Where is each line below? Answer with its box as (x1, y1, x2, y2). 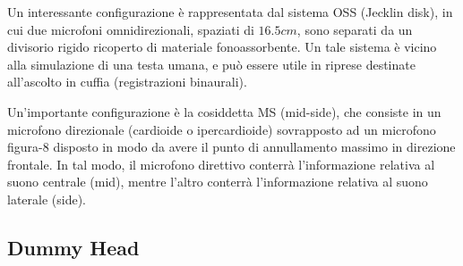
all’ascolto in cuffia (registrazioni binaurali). (7, 72, 247, 91)
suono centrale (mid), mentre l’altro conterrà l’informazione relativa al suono (7, 172, 428, 191)
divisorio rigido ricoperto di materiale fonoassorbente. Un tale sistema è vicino (7, 37, 437, 56)
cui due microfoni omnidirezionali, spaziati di (7, 20, 254, 38)
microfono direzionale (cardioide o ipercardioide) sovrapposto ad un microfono (7, 120, 436, 138)
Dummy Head (7, 233, 140, 261)
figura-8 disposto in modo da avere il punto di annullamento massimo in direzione (7, 137, 456, 156)
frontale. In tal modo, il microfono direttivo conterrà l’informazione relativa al (7, 154, 435, 173)
